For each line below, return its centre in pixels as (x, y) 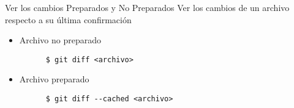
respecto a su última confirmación (68, 19)
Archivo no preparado (60, 40)
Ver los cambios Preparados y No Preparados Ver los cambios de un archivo (147, 7)
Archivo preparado (54, 79)
